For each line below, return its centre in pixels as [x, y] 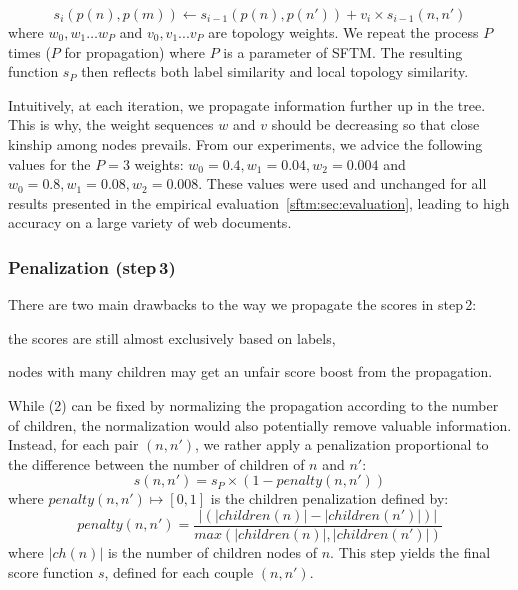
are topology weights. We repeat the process [343, 32]
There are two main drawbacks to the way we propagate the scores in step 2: [242, 304]
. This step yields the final [410, 551]
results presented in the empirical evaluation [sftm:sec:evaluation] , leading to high [259, 202]
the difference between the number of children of [156, 463]
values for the [49, 163]
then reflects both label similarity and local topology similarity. [275, 71]
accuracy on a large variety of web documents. [150, 222]
